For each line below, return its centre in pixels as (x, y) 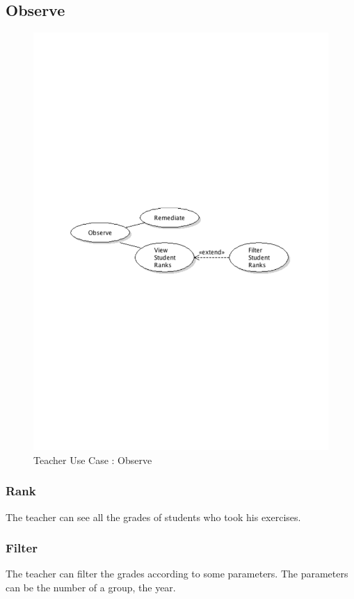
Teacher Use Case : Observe (93, 460)
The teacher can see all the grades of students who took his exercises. (153, 517)
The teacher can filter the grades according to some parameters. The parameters (177, 574)
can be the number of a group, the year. (91, 587)
